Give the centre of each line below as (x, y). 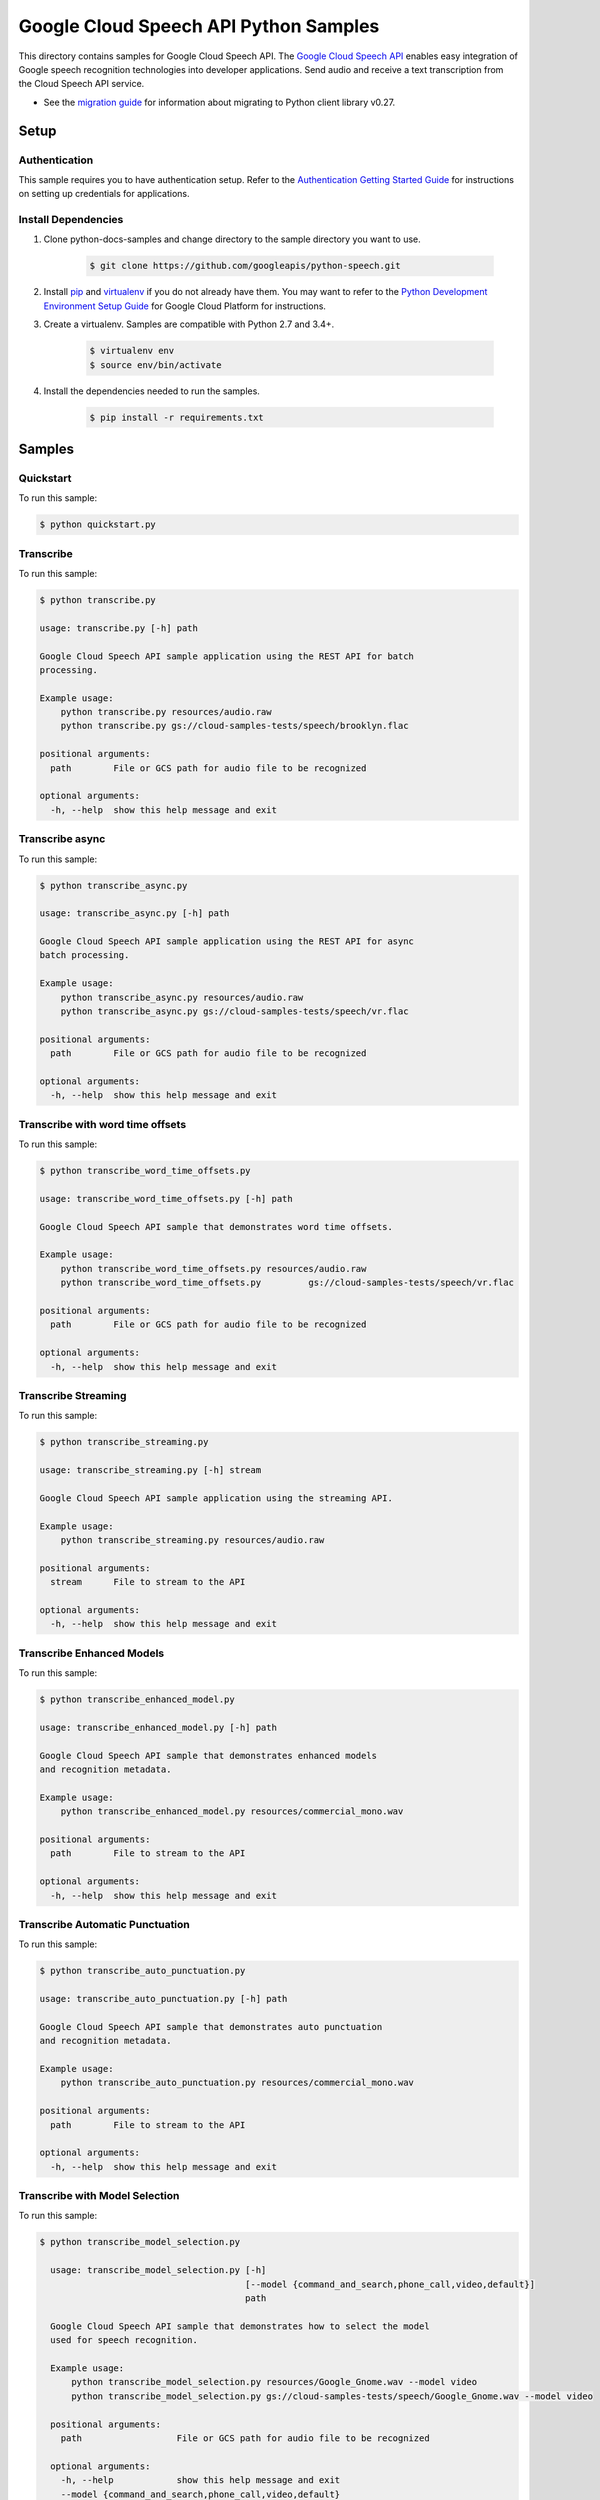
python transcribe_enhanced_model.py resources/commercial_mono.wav (232, 1811)
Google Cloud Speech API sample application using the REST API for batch (227, 656)
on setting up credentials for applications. (104, 194)
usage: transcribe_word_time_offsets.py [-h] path (166, 1198)
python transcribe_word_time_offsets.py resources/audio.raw (213, 1268)
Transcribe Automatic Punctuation (104, 1924)
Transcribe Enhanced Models (91, 1653)
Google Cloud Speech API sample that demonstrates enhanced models (208, 1755)
